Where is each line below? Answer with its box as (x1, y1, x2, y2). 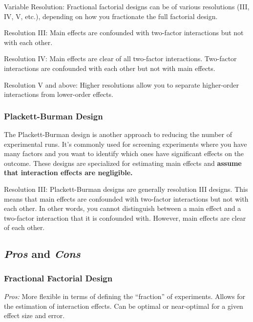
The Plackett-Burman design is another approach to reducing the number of (4, 129, 232, 139)
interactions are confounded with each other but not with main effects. (4, 63, 215, 73)
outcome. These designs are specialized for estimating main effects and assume (4, 158, 242, 168)
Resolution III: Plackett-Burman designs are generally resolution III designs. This (4, 184, 248, 194)
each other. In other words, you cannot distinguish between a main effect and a (4, 203, 241, 213)
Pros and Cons (4, 246, 81, 261)
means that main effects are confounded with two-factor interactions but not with (4, 193, 249, 204)
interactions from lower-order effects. (4, 89, 113, 99)
